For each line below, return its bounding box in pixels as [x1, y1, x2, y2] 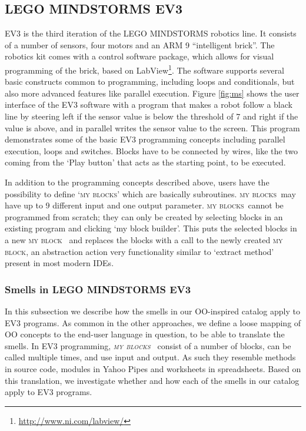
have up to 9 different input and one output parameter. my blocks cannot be [5, 199, 284, 211]
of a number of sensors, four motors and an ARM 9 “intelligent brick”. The [5, 38, 275, 51]
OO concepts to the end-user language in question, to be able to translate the [5, 328, 285, 340]
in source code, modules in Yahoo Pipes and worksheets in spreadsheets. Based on [5, 362, 301, 374]
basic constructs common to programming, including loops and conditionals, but [5, 75, 295, 88]
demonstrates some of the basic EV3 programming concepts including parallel [5, 133, 285, 145]
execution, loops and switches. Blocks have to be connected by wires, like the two [5, 144, 298, 157]
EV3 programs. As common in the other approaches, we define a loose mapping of [5, 316, 301, 329]
